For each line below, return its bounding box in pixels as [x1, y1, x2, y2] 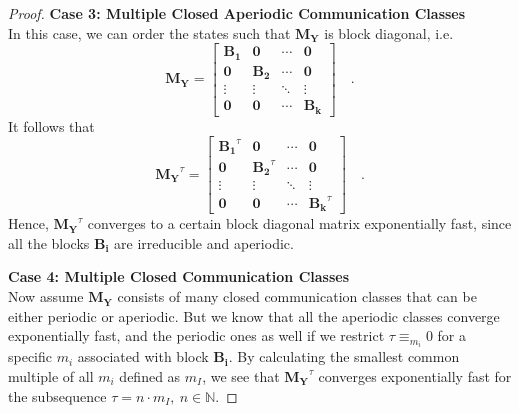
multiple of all [8, 365, 94, 386]
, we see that [202, 365, 280, 386]
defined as [119, 365, 181, 386]
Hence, [8, 213, 49, 234]
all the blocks [8, 232, 90, 253]
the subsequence [8, 385, 107, 406]
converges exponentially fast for [318, 365, 512, 386]
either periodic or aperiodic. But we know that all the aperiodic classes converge [8, 305, 500, 326]
